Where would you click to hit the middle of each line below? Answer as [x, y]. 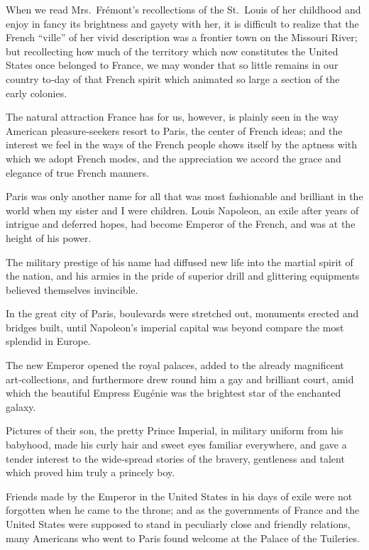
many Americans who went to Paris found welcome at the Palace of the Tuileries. [183, 538]
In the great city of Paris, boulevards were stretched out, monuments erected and [182, 313]
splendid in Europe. [48, 341]
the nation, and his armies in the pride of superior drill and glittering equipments [183, 276]
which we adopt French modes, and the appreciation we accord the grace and [174, 158]
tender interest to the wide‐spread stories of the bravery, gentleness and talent [175, 458]
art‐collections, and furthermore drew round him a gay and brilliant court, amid [180, 379]
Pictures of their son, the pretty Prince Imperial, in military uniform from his [175, 430]
